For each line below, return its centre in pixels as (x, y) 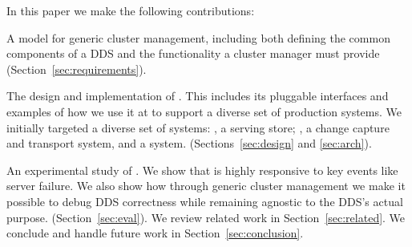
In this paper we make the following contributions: (131, 10)
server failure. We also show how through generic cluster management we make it (206, 186)
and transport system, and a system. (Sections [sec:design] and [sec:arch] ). (189, 143)
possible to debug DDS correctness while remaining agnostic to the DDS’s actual (205, 201)
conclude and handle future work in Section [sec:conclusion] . (155, 233)
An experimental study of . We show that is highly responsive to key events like (202, 170)
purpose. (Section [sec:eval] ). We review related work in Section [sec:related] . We (206, 217)
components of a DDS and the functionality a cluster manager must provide (193, 53)
